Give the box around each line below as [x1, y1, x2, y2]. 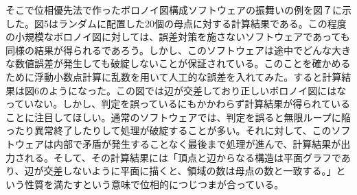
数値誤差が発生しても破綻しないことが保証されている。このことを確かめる [14, 56, 351, 70]
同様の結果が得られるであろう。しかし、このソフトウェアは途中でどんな [5, 42, 332, 57]
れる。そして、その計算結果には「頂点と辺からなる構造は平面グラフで [24, 150, 341, 164]
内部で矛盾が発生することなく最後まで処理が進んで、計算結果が [53, 136, 341, 151]
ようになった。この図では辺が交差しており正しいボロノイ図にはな [48, 83, 347, 97]
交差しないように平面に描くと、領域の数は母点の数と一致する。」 [43, 164, 336, 178]
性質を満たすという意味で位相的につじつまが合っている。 [24, 177, 284, 191]
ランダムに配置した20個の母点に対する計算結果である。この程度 [58, 16, 347, 30]
